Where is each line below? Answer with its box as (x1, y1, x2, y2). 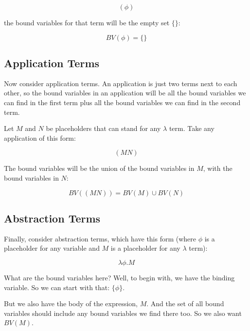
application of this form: (4, 132, 76, 143)
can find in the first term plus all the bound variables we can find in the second (4, 97, 241, 107)
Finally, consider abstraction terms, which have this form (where (4, 233, 196, 243)
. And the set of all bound (146, 298, 224, 309)
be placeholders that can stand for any (46, 123, 161, 133)
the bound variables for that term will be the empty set (4, 18, 170, 27)
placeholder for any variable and (4, 243, 100, 253)
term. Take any (169, 123, 214, 133)
